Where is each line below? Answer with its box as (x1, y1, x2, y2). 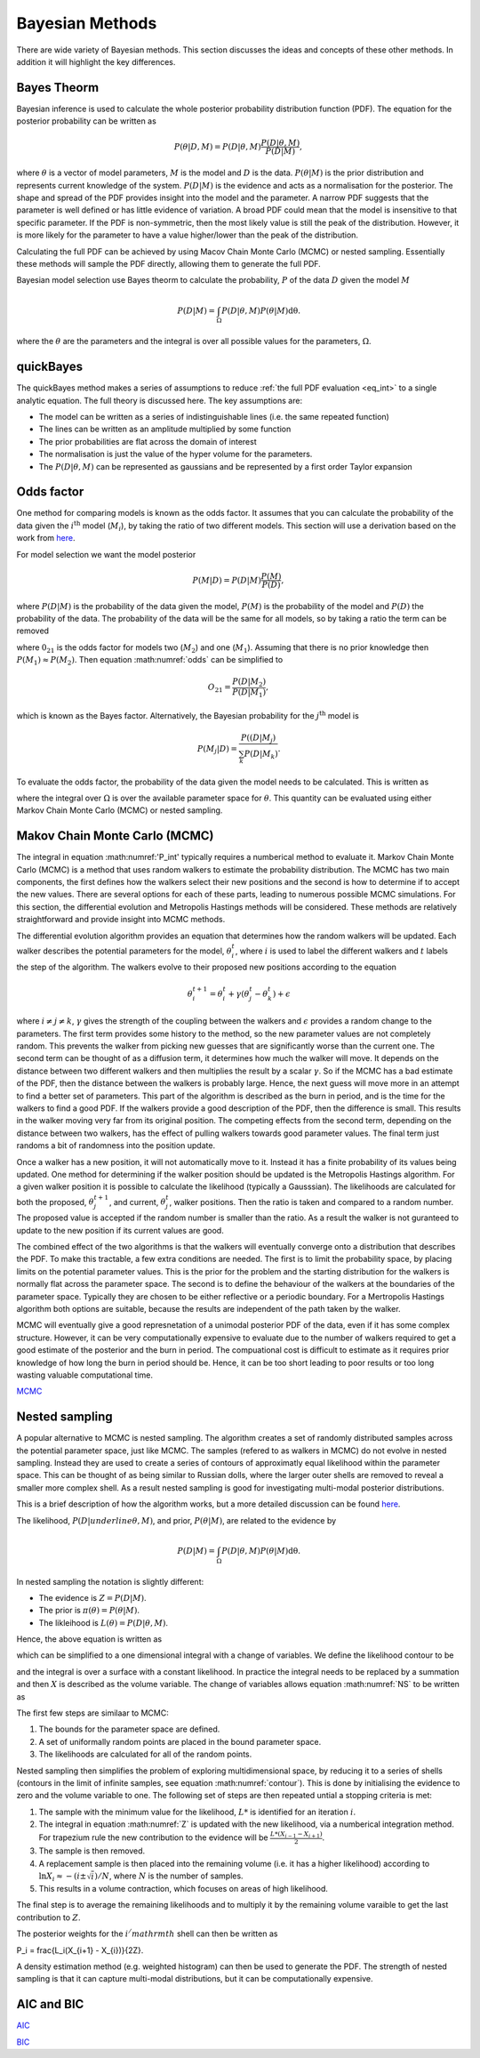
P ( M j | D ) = (196, 744, 237, 756)
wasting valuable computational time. (16, 1370, 153, 1380)
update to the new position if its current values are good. (16, 1225, 224, 1235)
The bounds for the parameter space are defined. (38, 1724, 220, 1734)
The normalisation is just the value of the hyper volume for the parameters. (38, 449, 313, 460)
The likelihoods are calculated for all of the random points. (38, 1748, 252, 1760)
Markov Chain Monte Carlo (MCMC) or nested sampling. (16, 805, 223, 816)
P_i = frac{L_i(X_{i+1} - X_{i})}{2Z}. (16, 1944, 144, 1956)
